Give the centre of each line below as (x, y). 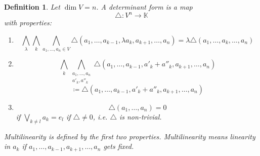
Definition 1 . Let (32, 7)
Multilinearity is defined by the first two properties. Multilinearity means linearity (130, 136)
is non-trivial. (140, 116)
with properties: (28, 23)
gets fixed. (119, 146)
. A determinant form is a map (144, 7)
